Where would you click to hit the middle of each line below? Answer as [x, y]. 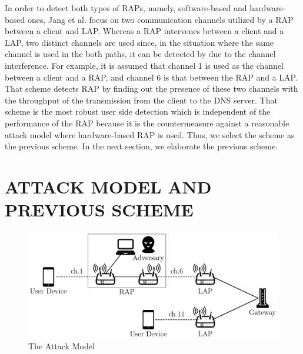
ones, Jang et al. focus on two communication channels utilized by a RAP [160, 19]
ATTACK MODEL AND [108, 186]
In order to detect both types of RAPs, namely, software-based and [126, 8]
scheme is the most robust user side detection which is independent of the [138, 111]
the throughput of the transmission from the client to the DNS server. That [141, 100]
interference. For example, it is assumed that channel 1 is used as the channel [144, 65]
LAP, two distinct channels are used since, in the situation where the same [139, 42]
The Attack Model [61, 346]
